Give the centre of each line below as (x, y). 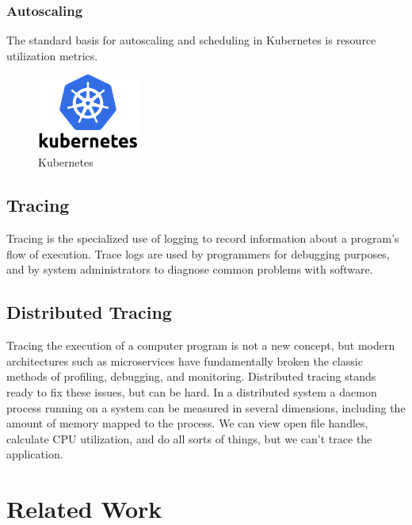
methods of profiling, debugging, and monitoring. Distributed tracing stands (191, 376)
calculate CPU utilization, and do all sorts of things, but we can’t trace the (189, 438)
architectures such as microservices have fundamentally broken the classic (185, 360)
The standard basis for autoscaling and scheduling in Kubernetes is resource (191, 40)
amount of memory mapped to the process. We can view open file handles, (187, 423)
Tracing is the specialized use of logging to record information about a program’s (203, 238)
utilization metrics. (52, 55)
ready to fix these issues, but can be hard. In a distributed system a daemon (192, 392)
